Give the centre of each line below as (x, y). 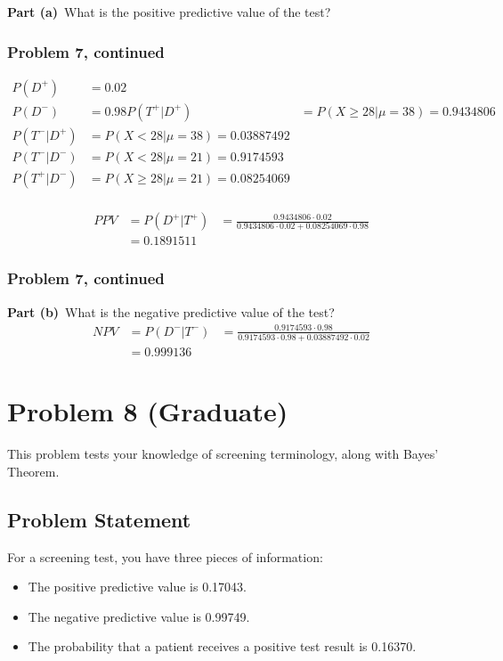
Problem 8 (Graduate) (148, 411)
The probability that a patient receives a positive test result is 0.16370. (222, 646)
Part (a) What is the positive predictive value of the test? (169, 12)
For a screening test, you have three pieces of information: (165, 556)
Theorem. (33, 471)
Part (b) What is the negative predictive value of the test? (171, 311)
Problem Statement (99, 519)
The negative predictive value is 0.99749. (139, 616)
